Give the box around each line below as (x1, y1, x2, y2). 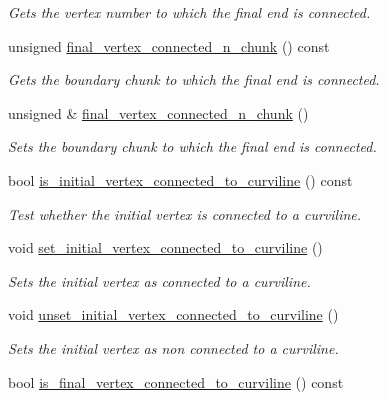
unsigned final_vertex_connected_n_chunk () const (8, 35, 330, 56)
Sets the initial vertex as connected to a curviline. (8, 270, 311, 291)
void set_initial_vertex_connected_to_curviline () (8, 237, 323, 258)
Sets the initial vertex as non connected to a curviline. (8, 337, 339, 358)
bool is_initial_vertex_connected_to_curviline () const (8, 169, 353, 190)
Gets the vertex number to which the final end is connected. (8, 2, 371, 22)
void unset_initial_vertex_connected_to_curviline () (8, 304, 339, 325)
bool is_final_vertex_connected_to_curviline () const (8, 371, 344, 392)
